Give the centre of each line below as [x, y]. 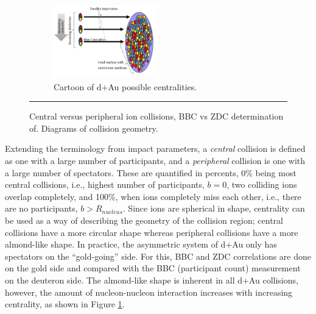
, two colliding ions [262, 184]
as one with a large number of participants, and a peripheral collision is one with [155, 160]
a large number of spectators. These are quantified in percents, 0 [125, 172]
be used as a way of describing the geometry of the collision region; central [144, 220]
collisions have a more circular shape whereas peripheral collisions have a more [152, 232]
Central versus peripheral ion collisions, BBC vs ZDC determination [156, 116]
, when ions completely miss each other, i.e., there [208, 196]
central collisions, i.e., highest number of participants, [105, 184]
